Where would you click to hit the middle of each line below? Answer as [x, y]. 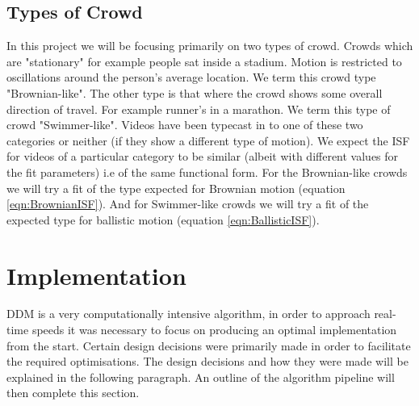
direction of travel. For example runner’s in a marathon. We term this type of [199, 109]
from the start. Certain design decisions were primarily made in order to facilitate [209, 345]
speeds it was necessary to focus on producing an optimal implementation [214, 330]
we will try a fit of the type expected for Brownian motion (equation [176, 188]
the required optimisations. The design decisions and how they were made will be [207, 361]
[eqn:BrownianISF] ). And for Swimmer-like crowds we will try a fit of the [188, 204]
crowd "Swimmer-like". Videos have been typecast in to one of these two [185, 125]
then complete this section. [73, 393]
